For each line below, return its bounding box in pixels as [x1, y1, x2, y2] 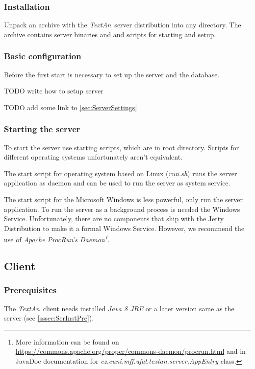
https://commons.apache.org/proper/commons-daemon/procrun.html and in [15, 346, 246, 356]
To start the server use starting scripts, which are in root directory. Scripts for [4, 142, 239, 152]
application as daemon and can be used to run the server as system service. [4, 178, 230, 188]
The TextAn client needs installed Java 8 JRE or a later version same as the [4, 303, 234, 313]
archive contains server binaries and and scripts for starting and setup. [4, 29, 216, 39]
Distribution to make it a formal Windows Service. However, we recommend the [4, 223, 245, 233]
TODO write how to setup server [4, 86, 103, 96]
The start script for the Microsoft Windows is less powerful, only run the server [4, 194, 243, 204]
